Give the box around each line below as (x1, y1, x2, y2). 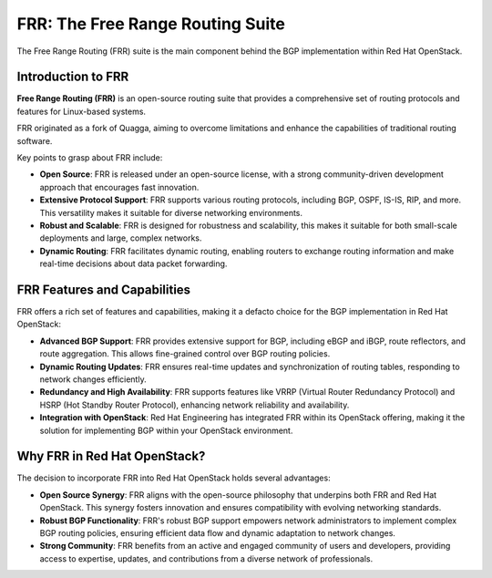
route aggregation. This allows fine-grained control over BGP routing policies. (39, 348, 331, 359)
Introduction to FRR (16, 69, 129, 85)
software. (16, 135, 53, 146)
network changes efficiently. (39, 374, 147, 385)
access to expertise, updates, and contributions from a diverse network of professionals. (39, 552, 374, 564)
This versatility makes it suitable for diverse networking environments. (39, 207, 303, 218)
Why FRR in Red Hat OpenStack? (16, 449, 206, 464)
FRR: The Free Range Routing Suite (16, 14, 286, 34)
